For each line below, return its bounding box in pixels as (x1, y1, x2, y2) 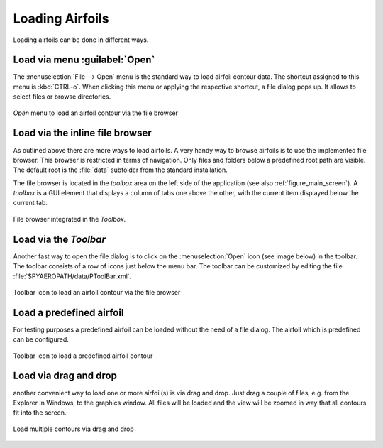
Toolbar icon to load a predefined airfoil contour (13, 351, 153, 360)
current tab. (13, 199, 48, 207)
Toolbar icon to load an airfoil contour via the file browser (13, 288, 181, 296)
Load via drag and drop (13, 370, 117, 382)
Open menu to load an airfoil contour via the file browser (13, 109, 179, 117)
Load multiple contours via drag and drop (13, 425, 134, 433)
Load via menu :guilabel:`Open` (13, 54, 155, 66)
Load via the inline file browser (13, 127, 152, 139)
